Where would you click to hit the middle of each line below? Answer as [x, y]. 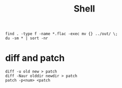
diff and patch [35, 58]
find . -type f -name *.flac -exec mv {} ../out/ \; [62, 34]
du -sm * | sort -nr [27, 38]
